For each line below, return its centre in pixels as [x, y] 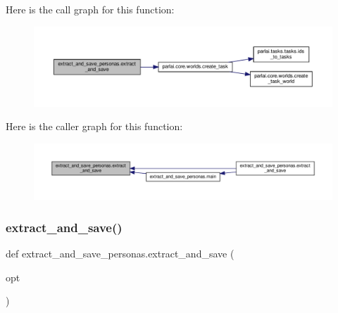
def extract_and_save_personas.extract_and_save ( [120, 254]
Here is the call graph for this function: [90, 9]
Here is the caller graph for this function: [94, 126]
